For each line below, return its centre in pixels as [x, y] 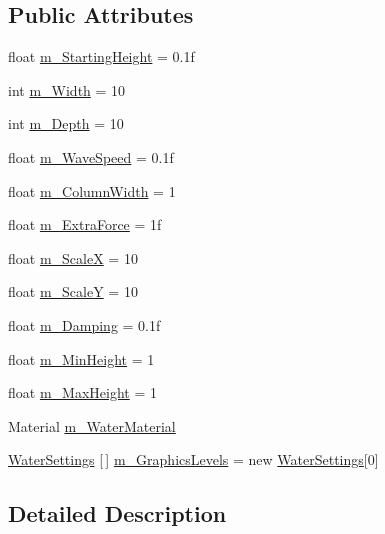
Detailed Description [117, 513]
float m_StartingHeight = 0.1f [101, 56]
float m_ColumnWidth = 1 [92, 190]
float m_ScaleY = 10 [73, 291]
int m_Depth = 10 [66, 123]
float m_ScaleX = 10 [73, 257]
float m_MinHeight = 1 [81, 358]
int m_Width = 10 [67, 89]
